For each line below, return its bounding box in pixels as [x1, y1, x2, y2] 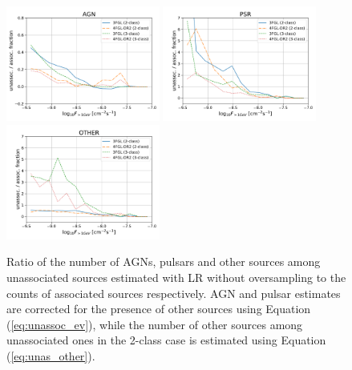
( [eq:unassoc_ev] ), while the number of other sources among [6, 316, 303, 332]
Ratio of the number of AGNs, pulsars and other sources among [6, 253, 321, 270]
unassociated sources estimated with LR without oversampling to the [6, 268, 346, 285]
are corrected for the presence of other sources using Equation [6, 300, 311, 317]
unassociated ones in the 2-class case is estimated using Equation [6, 332, 326, 348]
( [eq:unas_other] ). [6, 347, 95, 364]
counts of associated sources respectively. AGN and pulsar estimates [6, 284, 341, 301]
